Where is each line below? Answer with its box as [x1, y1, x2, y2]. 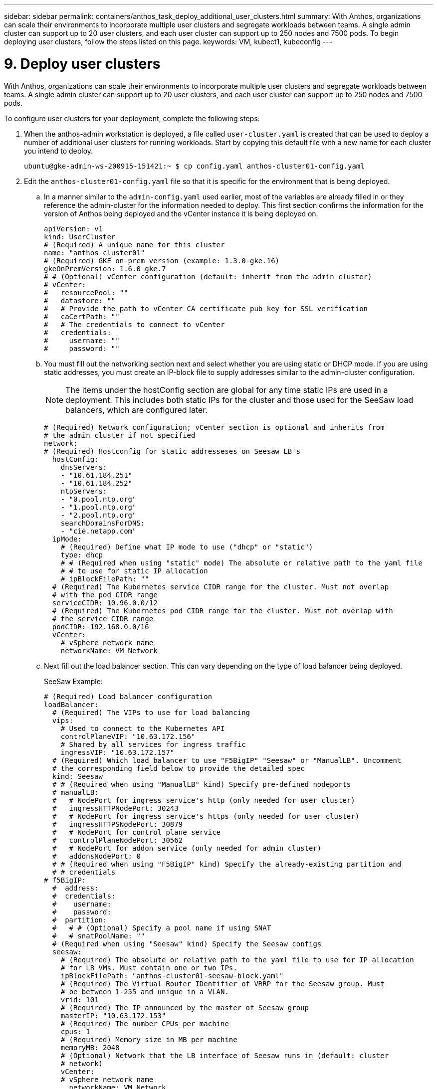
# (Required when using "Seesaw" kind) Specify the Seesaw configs [52, 939, 322, 948]
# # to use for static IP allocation [60, 566, 208, 575]
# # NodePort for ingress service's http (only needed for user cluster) [52, 796, 355, 804]
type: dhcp [60, 550, 103, 559]
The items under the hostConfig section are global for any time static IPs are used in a [65, 384, 388, 395]
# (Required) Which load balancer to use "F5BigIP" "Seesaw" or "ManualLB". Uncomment [52, 756, 402, 764]
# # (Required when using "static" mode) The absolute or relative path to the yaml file [60, 558, 423, 567]
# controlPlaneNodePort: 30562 [52, 836, 183, 844]
